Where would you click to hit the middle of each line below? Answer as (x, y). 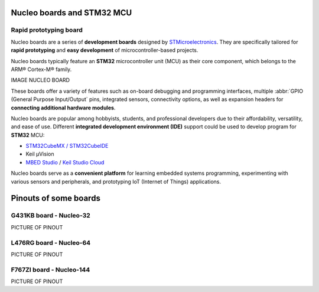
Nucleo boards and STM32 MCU (71, 13)
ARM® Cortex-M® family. (41, 69)
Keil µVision (40, 154)
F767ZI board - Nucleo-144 (51, 270)
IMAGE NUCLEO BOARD (40, 80)
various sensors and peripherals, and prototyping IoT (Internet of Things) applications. (116, 181)
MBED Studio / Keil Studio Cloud (65, 162)
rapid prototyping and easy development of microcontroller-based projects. (105, 50)
